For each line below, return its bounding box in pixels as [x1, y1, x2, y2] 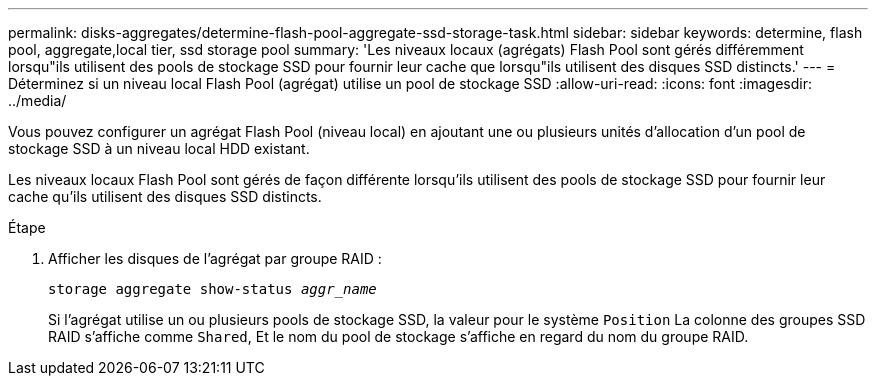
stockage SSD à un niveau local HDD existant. [8, 140, 310, 157]
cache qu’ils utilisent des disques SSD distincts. [8, 188, 322, 205]
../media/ [8, 92, 67, 109]
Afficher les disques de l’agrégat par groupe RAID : [48, 250, 382, 267]
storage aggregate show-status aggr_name [48, 281, 377, 297]
